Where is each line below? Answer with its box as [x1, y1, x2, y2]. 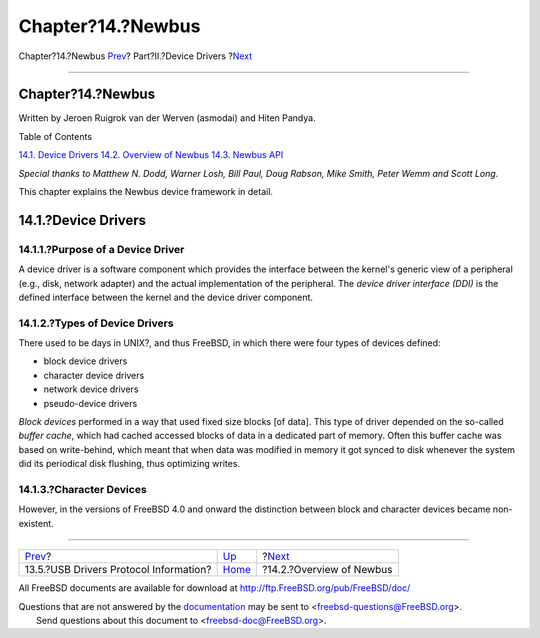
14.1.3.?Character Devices [18, 482, 147, 496]
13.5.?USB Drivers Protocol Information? [24, 563, 212, 577]
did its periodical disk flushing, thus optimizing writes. [18, 458, 240, 470]
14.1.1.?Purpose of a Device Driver [18, 242, 185, 256]
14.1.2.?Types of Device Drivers [18, 316, 174, 330]
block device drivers [43, 355, 128, 367]
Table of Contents [18, 130, 93, 142]
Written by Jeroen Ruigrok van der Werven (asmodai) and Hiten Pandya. [18, 112, 316, 124]
